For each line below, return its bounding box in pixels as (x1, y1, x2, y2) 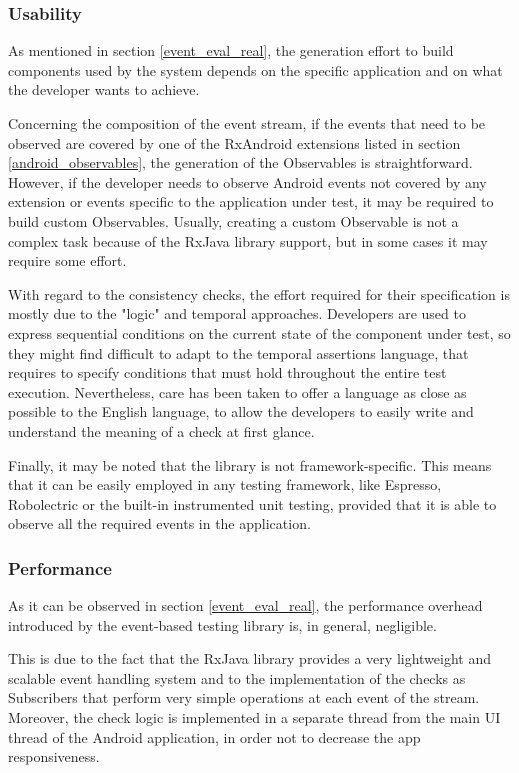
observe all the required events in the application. (8, 513, 311, 534)
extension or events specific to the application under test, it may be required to (8, 191, 494, 212)
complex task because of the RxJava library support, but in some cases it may (8, 230, 488, 251)
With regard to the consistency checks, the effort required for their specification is (8, 283, 510, 304)
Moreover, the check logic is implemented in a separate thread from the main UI (8, 707, 501, 728)
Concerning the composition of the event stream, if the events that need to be (8, 113, 486, 133)
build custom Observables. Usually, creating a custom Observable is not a (8, 210, 459, 231)
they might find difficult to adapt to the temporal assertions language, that (8, 342, 469, 363)
